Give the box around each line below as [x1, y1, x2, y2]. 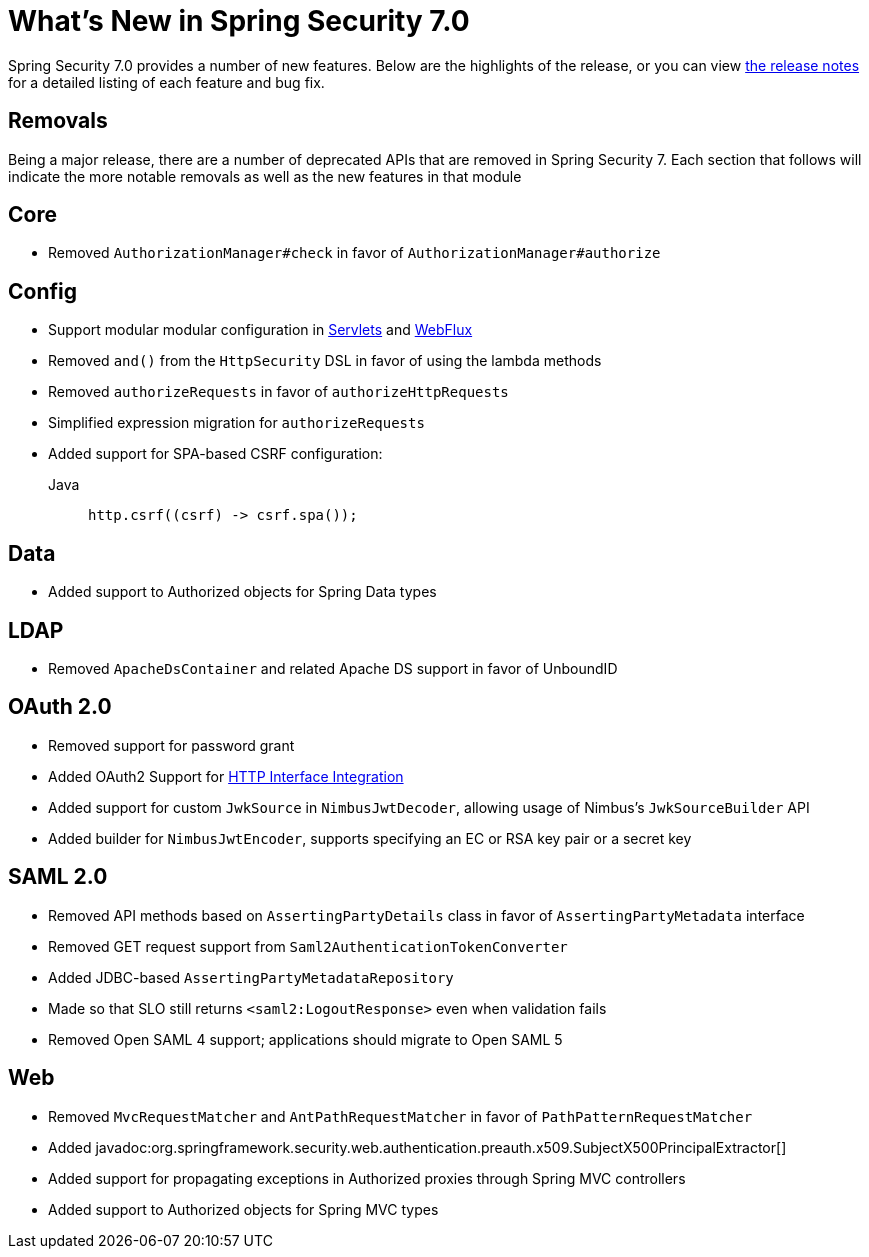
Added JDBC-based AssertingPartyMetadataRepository [48, 968, 454, 986]
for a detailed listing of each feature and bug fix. [8, 73, 325, 91]
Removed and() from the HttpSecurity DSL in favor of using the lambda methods [48, 352, 602, 370]
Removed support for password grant [48, 736, 295, 754]
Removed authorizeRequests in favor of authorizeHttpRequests [48, 383, 509, 401]
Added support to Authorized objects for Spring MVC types [48, 1200, 439, 1218]
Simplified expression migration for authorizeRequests [48, 414, 425, 432]
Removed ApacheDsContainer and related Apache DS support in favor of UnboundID [48, 659, 618, 677]
